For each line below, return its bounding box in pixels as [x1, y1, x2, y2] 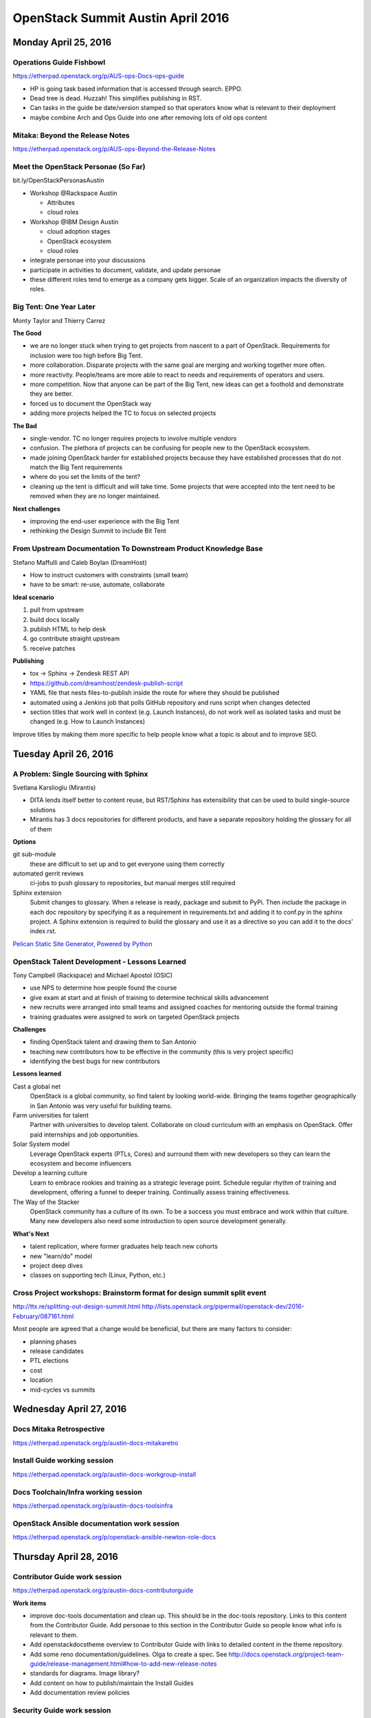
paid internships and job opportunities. [30, 1130, 139, 1139]
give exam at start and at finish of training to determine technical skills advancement [30, 993, 269, 1001]
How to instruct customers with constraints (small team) [30, 570, 189, 579]
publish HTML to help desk [30, 625, 106, 633]
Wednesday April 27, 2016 [12, 1403, 127, 1415]
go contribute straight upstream [30, 634, 120, 643]
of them [30, 825, 52, 833]
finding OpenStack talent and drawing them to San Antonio [30, 1038, 197, 1046]
